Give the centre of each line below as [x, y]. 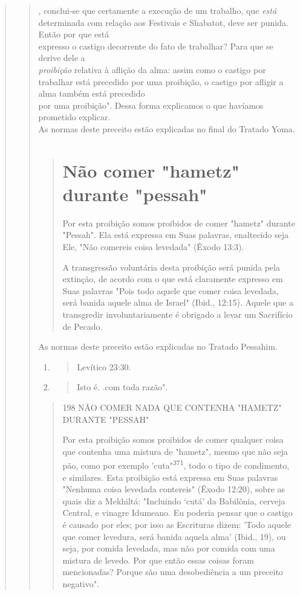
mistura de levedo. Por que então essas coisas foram [158, 560]
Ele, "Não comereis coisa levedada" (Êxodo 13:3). [153, 247]
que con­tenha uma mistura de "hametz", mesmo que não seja [175, 451]
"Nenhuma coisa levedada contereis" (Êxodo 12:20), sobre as [174, 489]
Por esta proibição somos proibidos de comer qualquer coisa [173, 439]
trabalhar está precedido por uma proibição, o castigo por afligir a [161, 81]
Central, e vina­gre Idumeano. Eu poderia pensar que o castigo [178, 513]
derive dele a [62, 58]
